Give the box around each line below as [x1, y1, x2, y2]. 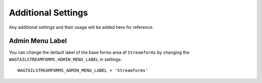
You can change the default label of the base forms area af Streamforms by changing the [9, 50, 190, 55]
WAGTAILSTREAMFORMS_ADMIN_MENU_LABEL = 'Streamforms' [17, 68, 148, 73]
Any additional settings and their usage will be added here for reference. [9, 24, 154, 30]
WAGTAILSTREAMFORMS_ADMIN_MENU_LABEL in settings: [9, 56, 122, 62]
